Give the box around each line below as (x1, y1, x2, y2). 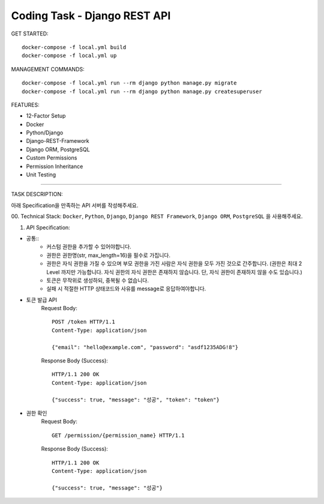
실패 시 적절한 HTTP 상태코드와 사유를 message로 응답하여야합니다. (46, 285, 206, 292)
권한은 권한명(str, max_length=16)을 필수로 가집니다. (46, 251, 171, 259)
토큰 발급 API (26, 296, 57, 303)
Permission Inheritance (26, 163, 83, 170)
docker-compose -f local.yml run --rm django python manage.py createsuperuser (22, 88, 262, 95)
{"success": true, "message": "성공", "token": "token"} (52, 396, 220, 403)
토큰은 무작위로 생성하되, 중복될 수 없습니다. (46, 277, 149, 284)
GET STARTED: (11, 30, 49, 37)
